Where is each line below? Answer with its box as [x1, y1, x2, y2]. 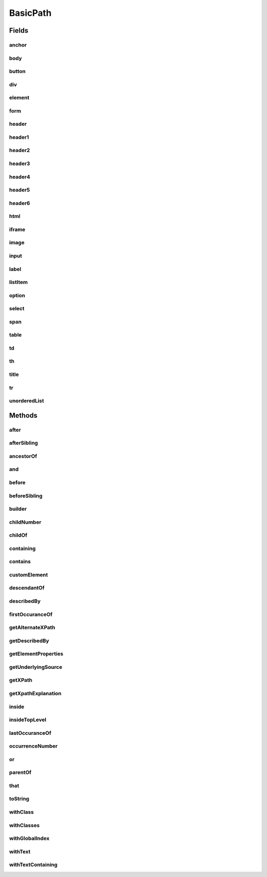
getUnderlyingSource [9, 663, 63, 670]
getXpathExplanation [9, 690, 62, 697]
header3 [9, 160, 30, 167]
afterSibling [9, 439, 38, 446]
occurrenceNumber [9, 743, 58, 750]
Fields [9, 26, 29, 35]
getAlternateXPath [9, 624, 55, 631]
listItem [9, 279, 28, 286]
